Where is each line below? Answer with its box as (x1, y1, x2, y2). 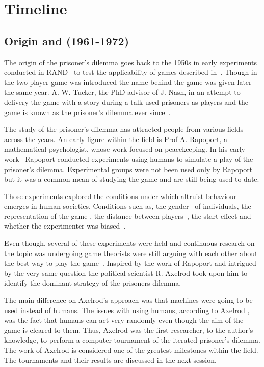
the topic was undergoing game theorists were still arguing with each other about (4, 247, 258, 258)
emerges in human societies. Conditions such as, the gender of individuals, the (4, 201, 251, 211)
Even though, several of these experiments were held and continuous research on (4, 238, 255, 248)
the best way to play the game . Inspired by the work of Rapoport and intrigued (4, 258, 256, 268)
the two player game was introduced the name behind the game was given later (4, 76, 252, 87)
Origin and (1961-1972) (4, 33, 129, 48)
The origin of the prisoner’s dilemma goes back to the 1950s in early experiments (4, 57, 257, 67)
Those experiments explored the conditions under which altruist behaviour (4, 190, 237, 201)
